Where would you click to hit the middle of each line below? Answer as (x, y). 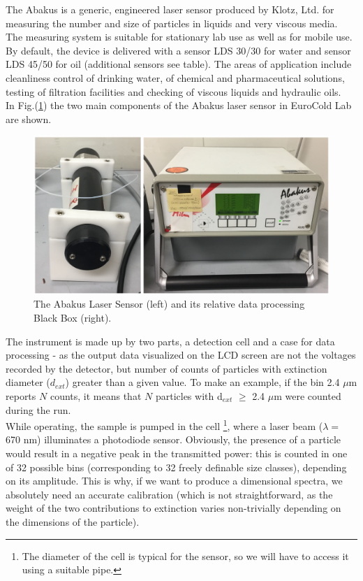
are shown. (29, 119)
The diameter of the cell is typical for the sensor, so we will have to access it (185, 555)
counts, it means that (96, 395)
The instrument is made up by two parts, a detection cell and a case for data (170, 341)
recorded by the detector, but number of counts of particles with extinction (166, 368)
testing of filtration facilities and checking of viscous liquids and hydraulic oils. (173, 91)
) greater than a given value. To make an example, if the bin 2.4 (202, 382)
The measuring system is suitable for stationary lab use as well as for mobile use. (179, 37)
